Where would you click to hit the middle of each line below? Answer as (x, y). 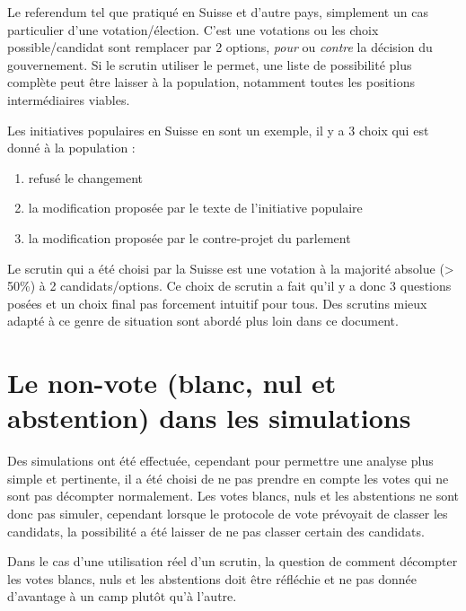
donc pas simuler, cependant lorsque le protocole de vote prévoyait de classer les (228, 513)
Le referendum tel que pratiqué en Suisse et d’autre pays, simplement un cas (218, 12)
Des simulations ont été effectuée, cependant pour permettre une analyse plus (220, 461)
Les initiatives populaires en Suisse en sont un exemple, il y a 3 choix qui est (218, 130)
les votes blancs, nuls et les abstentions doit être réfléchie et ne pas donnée (212, 578)
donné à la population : (71, 148)
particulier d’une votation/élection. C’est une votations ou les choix (193, 29)
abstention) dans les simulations (209, 418)
